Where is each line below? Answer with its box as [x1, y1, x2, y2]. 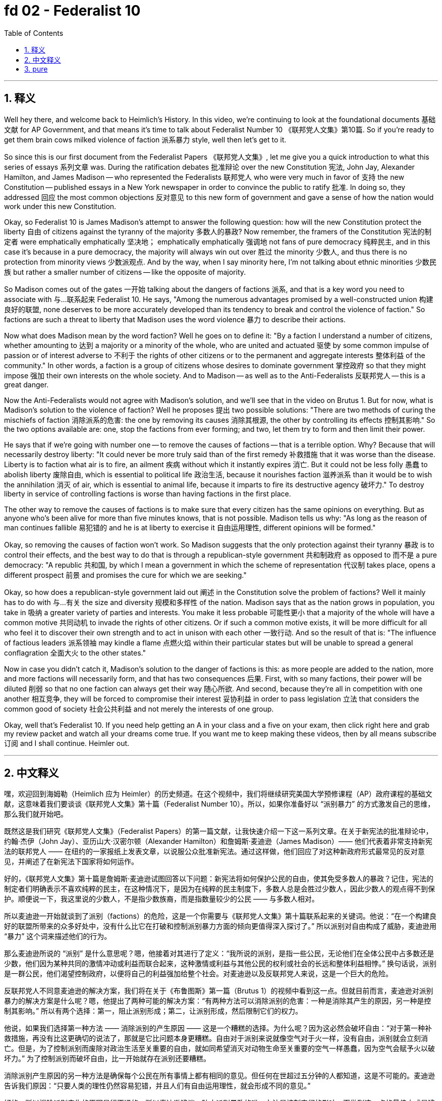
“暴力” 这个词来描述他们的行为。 [4, 932, 112, 941]
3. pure [24, 64, 48, 73]
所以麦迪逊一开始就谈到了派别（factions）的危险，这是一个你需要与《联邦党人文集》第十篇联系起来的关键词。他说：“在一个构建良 [4, 912, 437, 921]
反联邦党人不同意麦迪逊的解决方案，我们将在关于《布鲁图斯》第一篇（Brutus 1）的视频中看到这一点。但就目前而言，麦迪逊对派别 [4, 986, 433, 995]
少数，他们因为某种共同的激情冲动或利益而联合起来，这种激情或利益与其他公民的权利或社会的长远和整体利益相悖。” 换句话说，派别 [4, 959, 437, 968]
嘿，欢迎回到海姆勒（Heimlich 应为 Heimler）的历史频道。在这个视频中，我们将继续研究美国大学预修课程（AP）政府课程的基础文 [4, 789, 432, 798]
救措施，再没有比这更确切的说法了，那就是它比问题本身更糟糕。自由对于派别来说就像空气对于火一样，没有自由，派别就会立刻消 [4, 1034, 428, 1043]
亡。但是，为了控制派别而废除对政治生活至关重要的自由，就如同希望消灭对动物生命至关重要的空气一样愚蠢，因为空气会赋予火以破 [4, 1044, 435, 1053]
